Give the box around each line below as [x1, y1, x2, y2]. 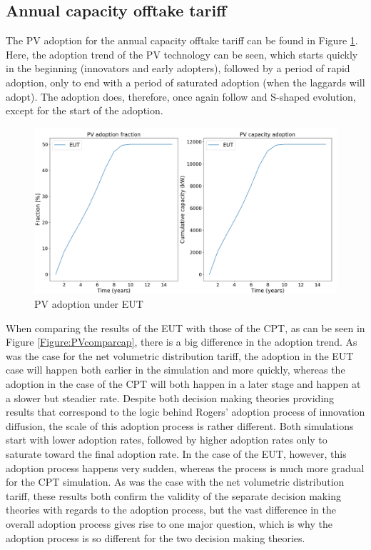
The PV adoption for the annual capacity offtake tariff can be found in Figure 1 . [6, 33, 358, 48]
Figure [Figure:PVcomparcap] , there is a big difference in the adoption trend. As [6, 334, 357, 349]
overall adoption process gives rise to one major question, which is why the [6, 516, 332, 531]
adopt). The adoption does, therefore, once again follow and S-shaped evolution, [6, 89, 356, 104]
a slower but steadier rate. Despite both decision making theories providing [6, 390, 335, 405]
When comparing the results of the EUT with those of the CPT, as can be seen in [6, 320, 365, 335]
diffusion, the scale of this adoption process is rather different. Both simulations [6, 418, 354, 433]
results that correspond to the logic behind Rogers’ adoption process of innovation [6, 404, 365, 419]
